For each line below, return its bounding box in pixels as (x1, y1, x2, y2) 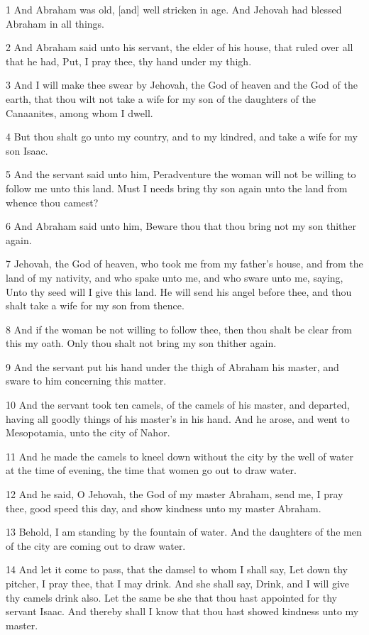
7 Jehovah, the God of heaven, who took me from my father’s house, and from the (6, 256, 363, 271)
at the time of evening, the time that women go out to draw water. (6, 463, 297, 477)
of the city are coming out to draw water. (6, 538, 186, 553)
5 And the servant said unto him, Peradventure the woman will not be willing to (6, 167, 356, 182)
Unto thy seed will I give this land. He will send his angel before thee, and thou (6, 284, 352, 299)
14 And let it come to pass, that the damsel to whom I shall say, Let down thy (6, 562, 348, 577)
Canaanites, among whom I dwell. (6, 105, 153, 120)
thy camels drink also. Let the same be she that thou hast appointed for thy (6, 590, 337, 604)
